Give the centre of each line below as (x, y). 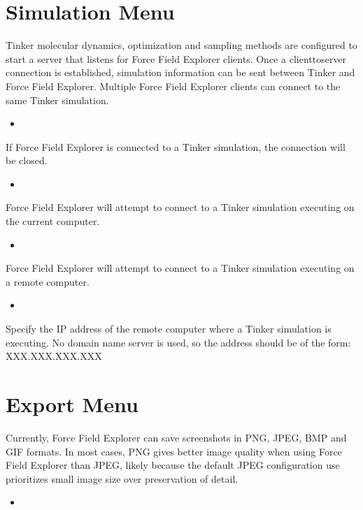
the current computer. (53, 221)
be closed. (27, 160)
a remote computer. (48, 281)
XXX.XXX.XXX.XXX (54, 356)
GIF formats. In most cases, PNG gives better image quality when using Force (174, 451)
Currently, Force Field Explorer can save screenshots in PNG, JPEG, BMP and (176, 437)
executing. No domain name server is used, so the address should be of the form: (178, 342)
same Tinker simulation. (57, 100)
